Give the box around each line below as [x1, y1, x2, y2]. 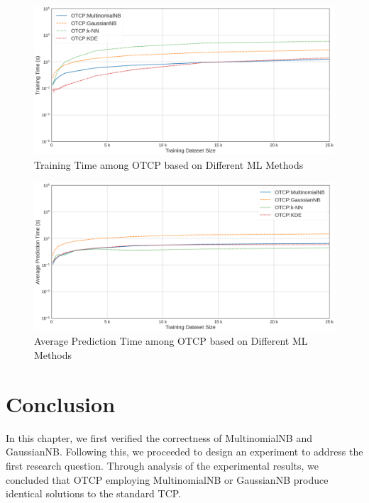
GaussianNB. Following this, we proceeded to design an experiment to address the [6, 444, 363, 459]
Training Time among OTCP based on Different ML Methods [34, 157, 304, 172]
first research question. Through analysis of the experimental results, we [6, 458, 319, 472]
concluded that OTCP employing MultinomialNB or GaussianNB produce [6, 472, 329, 487]
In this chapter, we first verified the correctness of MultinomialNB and [6, 430, 312, 445]
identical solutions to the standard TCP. [6, 486, 182, 501]
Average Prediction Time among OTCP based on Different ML [34, 333, 308, 348]
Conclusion [6, 389, 116, 418]
